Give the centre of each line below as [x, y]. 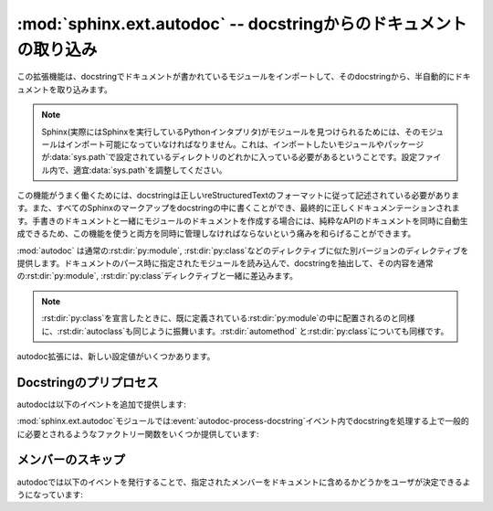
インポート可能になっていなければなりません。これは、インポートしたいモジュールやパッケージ [245, 144]
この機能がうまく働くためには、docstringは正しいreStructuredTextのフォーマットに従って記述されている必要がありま [238, 196]
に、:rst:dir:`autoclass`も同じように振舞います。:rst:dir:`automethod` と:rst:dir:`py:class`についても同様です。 [245, 331]
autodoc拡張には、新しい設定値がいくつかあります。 [116, 356]
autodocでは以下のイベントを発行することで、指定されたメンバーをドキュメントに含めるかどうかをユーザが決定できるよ [244, 482]
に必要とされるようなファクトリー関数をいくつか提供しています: [138, 433]
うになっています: [50, 495]
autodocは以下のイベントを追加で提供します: [101, 404]
